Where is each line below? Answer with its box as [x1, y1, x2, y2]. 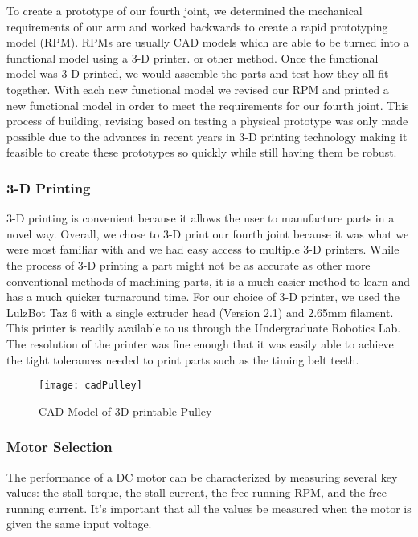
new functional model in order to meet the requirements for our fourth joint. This [6, 96, 409, 113]
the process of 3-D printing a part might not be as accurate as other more [6, 256, 371, 273]
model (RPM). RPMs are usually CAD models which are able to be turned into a [6, 34, 409, 51]
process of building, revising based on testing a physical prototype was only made [6, 112, 408, 129]
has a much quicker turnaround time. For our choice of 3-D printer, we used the [6, 288, 400, 305]
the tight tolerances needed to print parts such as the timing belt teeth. [6, 351, 359, 368]
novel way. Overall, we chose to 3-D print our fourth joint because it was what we [6, 225, 409, 242]
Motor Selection [6, 437, 113, 457]
